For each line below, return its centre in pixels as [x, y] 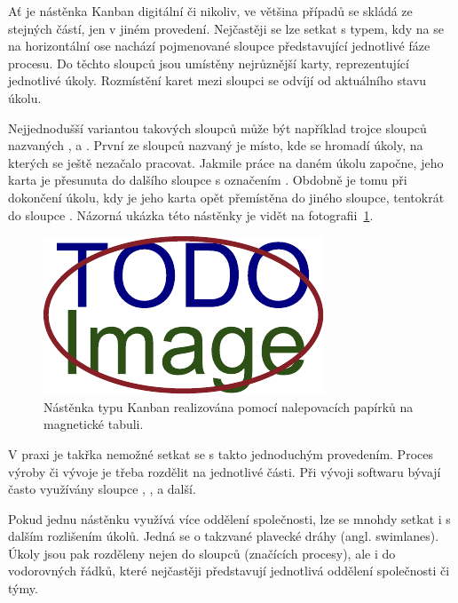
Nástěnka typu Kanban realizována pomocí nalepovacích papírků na [229, 406]
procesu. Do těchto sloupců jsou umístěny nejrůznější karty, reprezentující [209, 63]
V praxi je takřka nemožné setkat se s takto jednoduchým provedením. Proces [221, 453]
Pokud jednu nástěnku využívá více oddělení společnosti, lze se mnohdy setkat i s [229, 518]
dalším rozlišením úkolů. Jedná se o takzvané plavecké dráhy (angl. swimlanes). [224, 536]
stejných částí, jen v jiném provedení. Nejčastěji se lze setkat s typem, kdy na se [226, 28]
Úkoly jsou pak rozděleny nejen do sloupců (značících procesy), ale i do [202, 553]
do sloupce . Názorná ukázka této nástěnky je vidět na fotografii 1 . [191, 214]
